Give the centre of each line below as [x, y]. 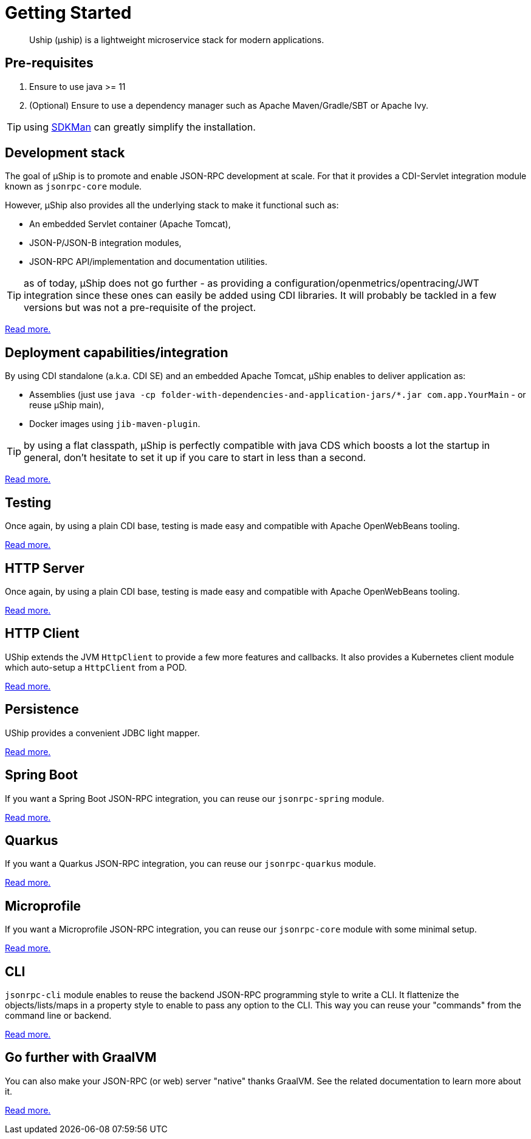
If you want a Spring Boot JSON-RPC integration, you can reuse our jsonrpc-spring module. [195, 798]
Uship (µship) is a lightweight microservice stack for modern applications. [177, 39]
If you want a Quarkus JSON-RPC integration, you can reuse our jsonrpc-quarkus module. [190, 864]
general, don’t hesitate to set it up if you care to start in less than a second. [195, 458]
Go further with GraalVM [81, 1058]
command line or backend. [58, 1016]
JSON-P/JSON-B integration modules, [105, 243]
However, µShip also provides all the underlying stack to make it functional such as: [172, 205]
